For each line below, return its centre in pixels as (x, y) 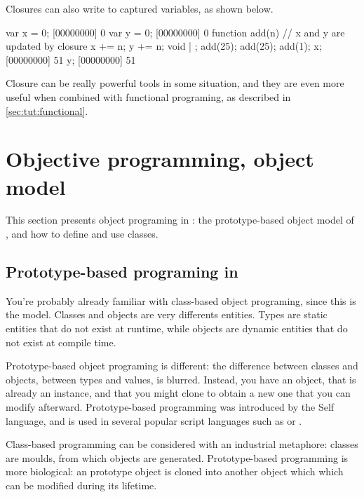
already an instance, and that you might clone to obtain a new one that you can (178, 393)
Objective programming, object (160, 159)
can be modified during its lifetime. (81, 485)
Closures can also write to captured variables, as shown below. (140, 8)
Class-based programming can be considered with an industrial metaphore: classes (182, 444)
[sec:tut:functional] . (47, 110)
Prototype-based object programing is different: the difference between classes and (182, 366)
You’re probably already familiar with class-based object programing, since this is (181, 300)
